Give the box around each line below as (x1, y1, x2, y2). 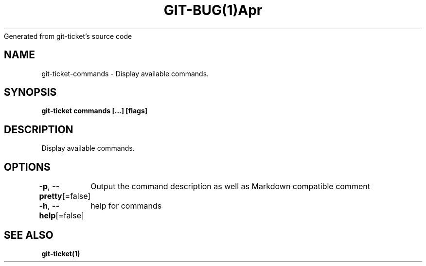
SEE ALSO (4, 229, 53, 241)
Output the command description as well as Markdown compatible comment (90, 181, 370, 192)
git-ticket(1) (41, 249, 80, 258)
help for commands (90, 201, 162, 211)
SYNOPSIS (4, 86, 57, 99)
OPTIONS (4, 160, 51, 173)
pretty (39, 191, 62, 201)
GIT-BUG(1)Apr (163, 2, 263, 18)
